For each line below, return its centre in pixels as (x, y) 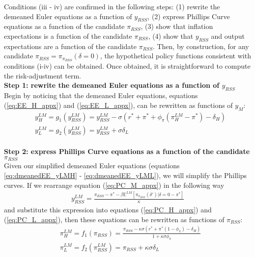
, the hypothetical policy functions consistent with (175, 56)
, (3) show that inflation (177, 26)
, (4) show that (171, 36)
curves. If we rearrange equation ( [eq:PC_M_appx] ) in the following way (114, 185)
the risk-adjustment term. (42, 75)
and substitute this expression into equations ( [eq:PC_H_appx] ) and (108, 210)
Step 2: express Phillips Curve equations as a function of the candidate (127, 151)
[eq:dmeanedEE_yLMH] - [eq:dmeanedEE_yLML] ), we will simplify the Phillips (126, 175)
